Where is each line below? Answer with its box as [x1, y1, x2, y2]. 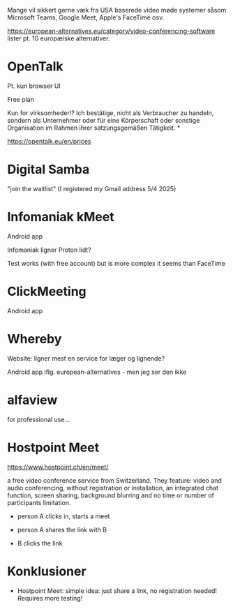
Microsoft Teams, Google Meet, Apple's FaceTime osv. [7, 13, 165, 22]
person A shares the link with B [17, 525, 107, 534]
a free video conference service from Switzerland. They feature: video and [7, 476, 222, 484]
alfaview [7, 392, 58, 407]
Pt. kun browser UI [7, 82, 61, 90]
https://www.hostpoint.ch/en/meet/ [7, 463, 109, 471]
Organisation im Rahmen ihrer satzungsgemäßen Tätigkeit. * [7, 123, 181, 132]
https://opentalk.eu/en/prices [7, 137, 91, 145]
